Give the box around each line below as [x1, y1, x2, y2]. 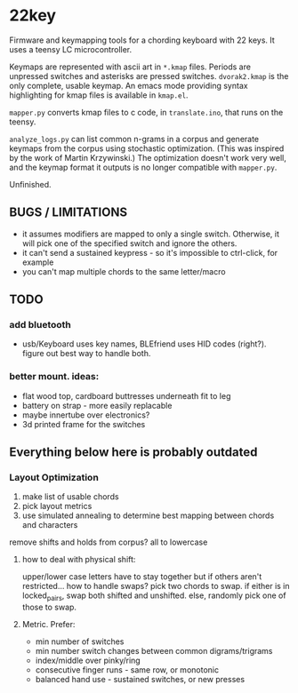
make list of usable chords [21, 491, 119, 502]
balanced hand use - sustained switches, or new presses [35, 674, 246, 685]
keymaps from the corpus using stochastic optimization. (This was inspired [9, 143, 285, 154]
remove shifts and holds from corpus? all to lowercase [9, 537, 208, 547]
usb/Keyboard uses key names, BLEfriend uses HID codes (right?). [21, 339, 267, 349]
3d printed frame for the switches [21, 418, 146, 429]
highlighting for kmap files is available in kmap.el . [9, 90, 189, 100]
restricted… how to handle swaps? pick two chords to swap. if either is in [21, 581, 291, 592]
